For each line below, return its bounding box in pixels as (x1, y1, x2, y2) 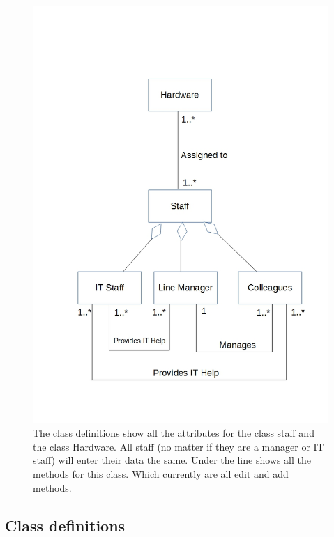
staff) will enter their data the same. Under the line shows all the (33, 453, 311, 467)
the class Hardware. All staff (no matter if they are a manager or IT (33, 439, 324, 453)
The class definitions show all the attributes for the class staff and (33, 426, 314, 440)
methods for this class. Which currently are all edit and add (33, 467, 289, 481)
